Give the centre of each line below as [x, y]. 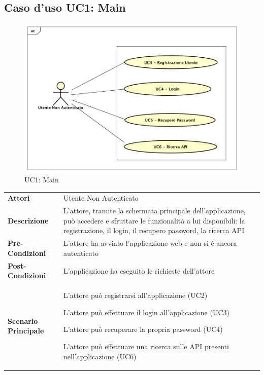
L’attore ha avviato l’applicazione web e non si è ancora [150, 243]
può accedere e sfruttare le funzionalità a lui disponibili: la [154, 220]
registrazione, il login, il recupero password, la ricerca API [154, 230]
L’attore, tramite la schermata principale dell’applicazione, [155, 211]
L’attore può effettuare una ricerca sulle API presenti [146, 346]
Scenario [23, 321]
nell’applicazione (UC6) [100, 356]
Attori [19, 198]
